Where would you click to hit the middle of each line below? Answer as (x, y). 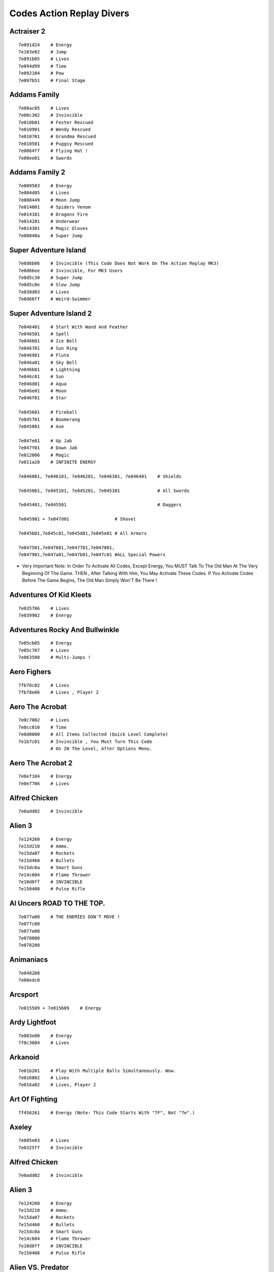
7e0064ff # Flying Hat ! (53, 151)
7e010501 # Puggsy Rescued (56, 143)
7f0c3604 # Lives (44, 1043)
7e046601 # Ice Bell (48, 341)
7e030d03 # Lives (44, 292)
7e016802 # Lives (44, 1078)
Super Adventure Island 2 (50, 313)
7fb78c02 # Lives (44, 685)
